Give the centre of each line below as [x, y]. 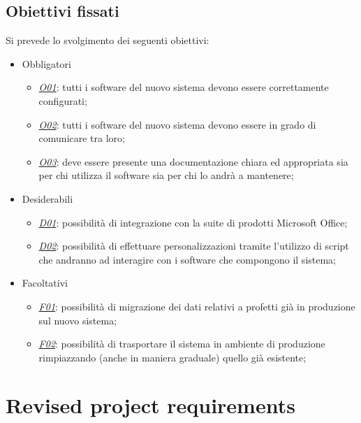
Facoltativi [45, 283]
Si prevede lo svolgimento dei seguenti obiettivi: [108, 40]
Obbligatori [46, 63]
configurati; [63, 100]
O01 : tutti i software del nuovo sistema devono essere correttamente [184, 87]
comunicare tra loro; [82, 138]
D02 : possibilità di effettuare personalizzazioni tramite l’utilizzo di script [194, 246]
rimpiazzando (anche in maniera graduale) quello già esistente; [172, 357]
